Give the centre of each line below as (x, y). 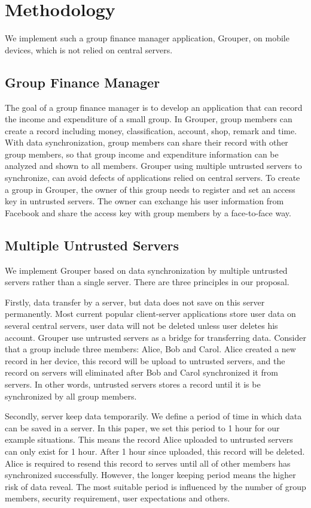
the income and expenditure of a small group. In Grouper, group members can (149, 119)
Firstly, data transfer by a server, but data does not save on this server (135, 302)
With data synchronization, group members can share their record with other (147, 142)
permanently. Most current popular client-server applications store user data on (150, 314)
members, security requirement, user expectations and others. (118, 498)
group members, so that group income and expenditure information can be (142, 154)
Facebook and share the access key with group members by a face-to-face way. (148, 212)
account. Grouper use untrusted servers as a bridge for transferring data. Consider (155, 337)
